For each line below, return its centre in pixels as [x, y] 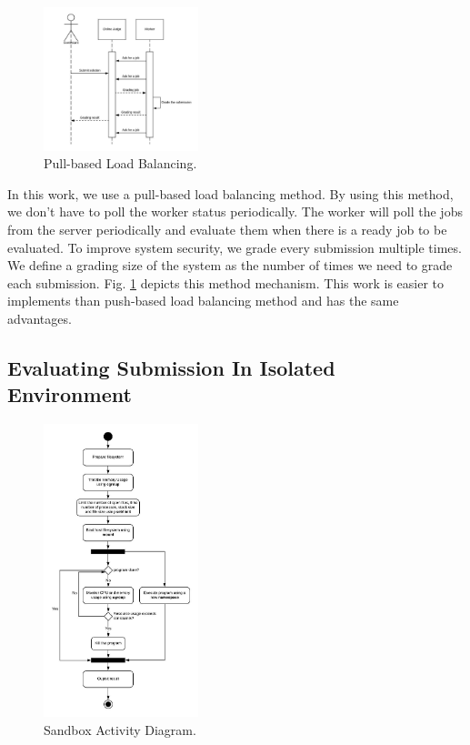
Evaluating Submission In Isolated [171, 367]
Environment [70, 394]
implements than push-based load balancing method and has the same [203, 301]
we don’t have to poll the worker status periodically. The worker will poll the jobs [235, 211]
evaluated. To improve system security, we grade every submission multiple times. [235, 247]
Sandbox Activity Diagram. [120, 729]
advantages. [40, 318]
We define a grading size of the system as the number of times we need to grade [230, 265]
